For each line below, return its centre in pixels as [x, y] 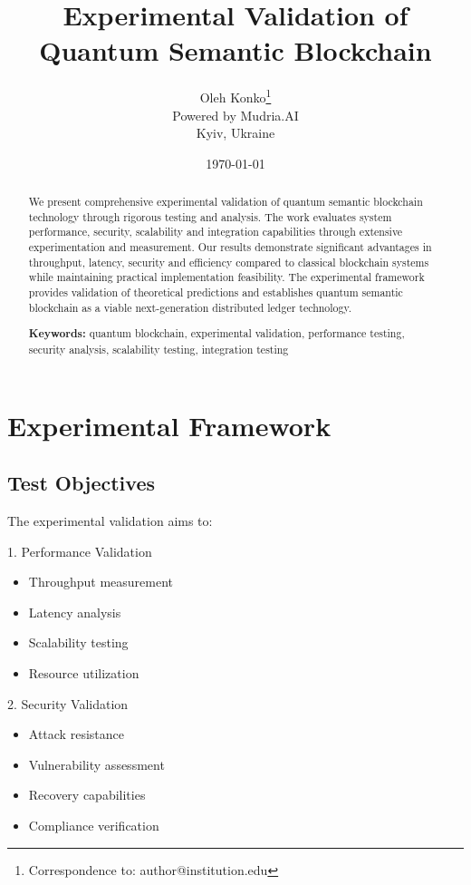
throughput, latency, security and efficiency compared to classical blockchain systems [229, 262]
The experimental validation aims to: [110, 520]
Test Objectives [81, 483]
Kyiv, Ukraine [235, 133]
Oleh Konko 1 [235, 96]
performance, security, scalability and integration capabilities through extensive [216, 232]
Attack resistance [76, 734]
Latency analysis [75, 612]
